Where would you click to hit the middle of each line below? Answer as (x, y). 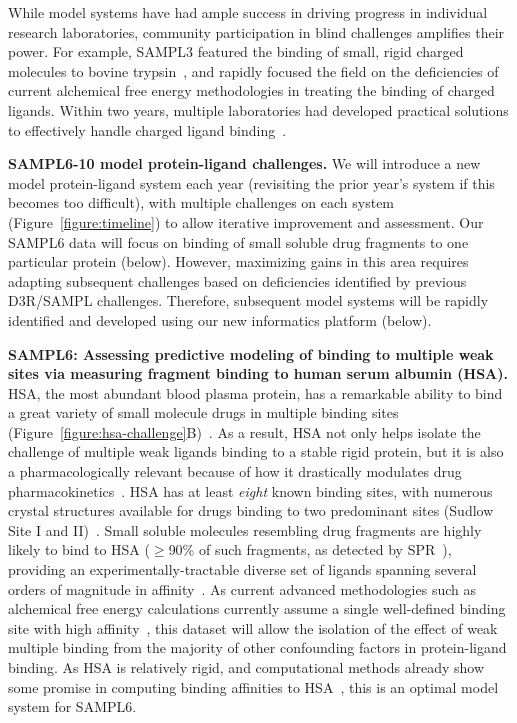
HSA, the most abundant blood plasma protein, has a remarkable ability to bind (255, 392)
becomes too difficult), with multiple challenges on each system (201, 202)
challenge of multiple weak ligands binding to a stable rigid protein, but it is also (256, 451)
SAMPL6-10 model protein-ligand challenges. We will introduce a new (244, 163)
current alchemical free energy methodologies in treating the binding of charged (251, 90)
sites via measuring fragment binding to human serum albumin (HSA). (258, 373)
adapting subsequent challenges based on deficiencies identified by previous (237, 280)
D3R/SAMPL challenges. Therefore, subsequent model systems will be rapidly (248, 300)
